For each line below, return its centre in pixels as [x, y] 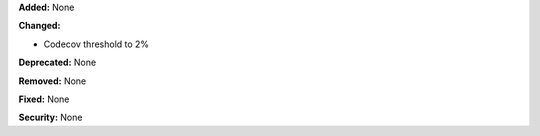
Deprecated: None [57, 62]
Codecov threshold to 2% [96, 44]
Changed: [39, 26]
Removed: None [52, 81]
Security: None [50, 117]
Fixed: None [44, 99]
